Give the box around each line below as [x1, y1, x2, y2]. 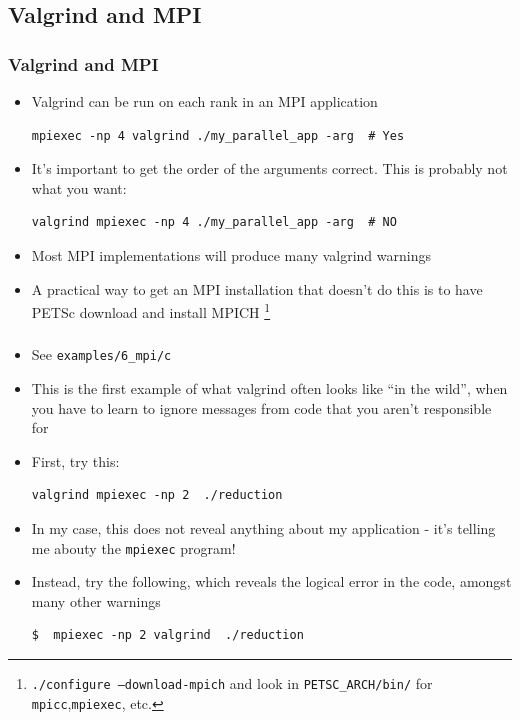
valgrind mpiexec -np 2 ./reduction [31, 488, 283, 503]
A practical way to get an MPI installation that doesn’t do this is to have [31, 278, 483, 299]
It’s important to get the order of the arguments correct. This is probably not [31, 158, 508, 179]
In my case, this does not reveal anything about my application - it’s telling [31, 517, 496, 538]
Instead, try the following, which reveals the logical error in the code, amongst [31, 571, 512, 592]
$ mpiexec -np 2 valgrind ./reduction [31, 628, 304, 643]
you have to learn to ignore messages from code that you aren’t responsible [31, 397, 492, 418]
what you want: [31, 177, 127, 198]
